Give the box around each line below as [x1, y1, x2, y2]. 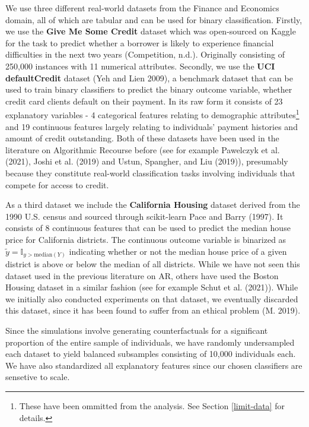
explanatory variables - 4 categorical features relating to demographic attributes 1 [5, 107, 300, 121]
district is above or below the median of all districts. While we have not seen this [5, 258, 300, 270]
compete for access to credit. [5, 178, 109, 191]
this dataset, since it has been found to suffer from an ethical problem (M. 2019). [5, 304, 301, 317]
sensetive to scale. [5, 371, 70, 383]
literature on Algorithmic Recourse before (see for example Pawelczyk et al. [5, 143, 280, 156]
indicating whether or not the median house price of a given [69, 245, 287, 257]
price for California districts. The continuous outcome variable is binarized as [5, 233, 286, 245]
